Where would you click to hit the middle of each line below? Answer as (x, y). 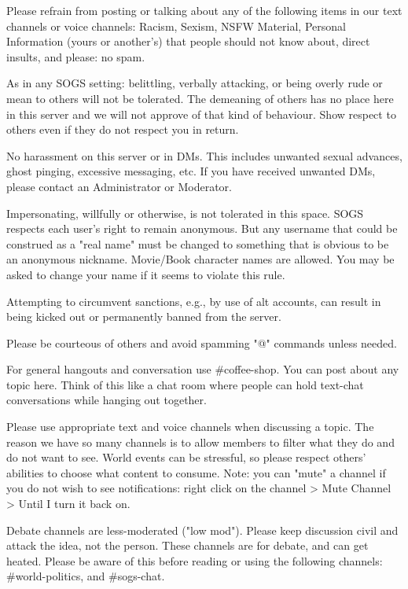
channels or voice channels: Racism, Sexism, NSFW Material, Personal (176, 26)
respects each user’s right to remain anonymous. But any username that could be (202, 228)
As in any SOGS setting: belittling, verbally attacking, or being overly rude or (195, 83)
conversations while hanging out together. (107, 400)
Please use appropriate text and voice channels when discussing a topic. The (190, 427)
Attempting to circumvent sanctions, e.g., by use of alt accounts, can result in (194, 301)
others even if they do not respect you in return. (123, 129)
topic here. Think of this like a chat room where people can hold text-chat (185, 384)
